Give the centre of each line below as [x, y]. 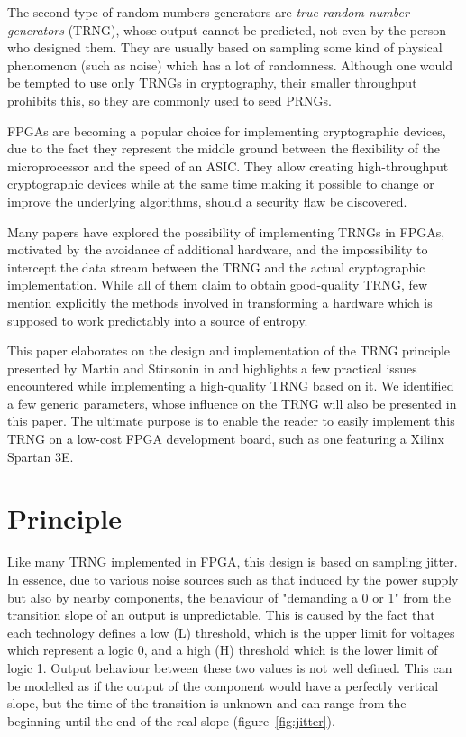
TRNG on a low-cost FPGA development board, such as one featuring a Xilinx [226, 439]
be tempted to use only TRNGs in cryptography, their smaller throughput [212, 83]
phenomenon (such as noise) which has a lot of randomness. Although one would [230, 64]
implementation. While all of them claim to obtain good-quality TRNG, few [218, 285]
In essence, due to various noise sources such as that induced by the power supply [233, 579]
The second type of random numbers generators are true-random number [208, 12]
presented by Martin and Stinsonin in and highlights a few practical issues [212, 368]
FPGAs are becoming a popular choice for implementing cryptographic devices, [227, 130]
